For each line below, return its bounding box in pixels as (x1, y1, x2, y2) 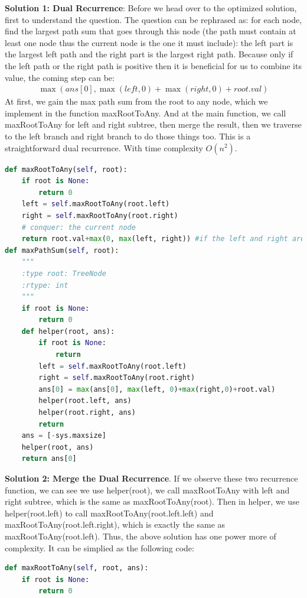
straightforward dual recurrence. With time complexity (5, 141, 203, 154)
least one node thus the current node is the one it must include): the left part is (5, 36, 293, 48)
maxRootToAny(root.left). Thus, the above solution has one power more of (5, 529, 276, 542)
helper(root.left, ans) (38, 396, 132, 405)
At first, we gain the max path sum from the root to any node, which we (5, 95, 268, 108)
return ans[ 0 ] (21, 454, 77, 463)
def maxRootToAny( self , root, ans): (5, 564, 149, 573)
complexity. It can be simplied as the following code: (5, 541, 194, 554)
